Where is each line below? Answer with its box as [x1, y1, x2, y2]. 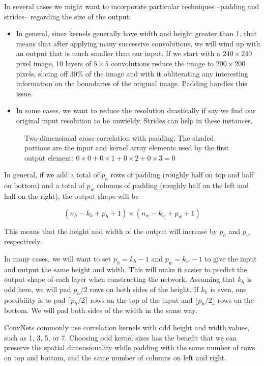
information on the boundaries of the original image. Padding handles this [16, 78, 247, 89]
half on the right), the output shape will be [4, 190, 139, 201]
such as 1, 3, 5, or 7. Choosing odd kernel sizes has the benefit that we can [4, 332, 237, 343]
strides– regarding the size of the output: [4, 11, 131, 21]
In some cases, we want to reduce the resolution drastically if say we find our [16, 105, 256, 116]
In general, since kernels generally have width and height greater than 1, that [16, 28, 257, 39]
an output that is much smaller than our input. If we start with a [16, 48, 221, 59]
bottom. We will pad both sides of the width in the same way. [4, 305, 197, 316]
